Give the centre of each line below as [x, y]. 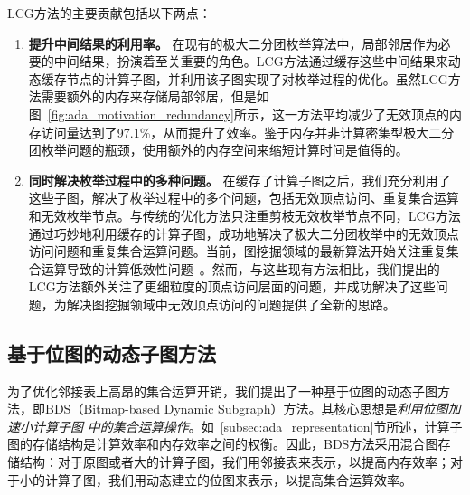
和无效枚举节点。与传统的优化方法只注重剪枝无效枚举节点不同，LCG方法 [244, 215]
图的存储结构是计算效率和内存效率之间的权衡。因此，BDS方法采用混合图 [223, 444]
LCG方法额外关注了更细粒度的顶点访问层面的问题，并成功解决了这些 [232, 286]
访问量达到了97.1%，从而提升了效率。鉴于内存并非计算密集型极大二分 [248, 132]
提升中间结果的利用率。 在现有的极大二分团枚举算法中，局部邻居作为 [233, 43]
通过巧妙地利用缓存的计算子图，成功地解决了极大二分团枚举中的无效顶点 [244, 233]
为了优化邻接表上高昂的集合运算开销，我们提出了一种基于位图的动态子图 [222, 390]
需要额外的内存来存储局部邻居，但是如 [155, 96]
